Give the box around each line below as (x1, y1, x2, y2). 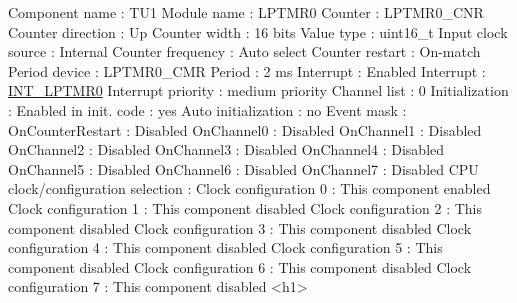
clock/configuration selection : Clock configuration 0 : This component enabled (8, 178, 491, 199)
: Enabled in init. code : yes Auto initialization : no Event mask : (8, 99, 407, 120)
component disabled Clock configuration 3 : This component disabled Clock (8, 217, 472, 238)
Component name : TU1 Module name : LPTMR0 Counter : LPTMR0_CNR (8, 2, 484, 22)
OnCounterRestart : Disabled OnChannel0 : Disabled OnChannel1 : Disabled (8, 119, 482, 140)
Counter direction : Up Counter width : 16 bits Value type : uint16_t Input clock (8, 21, 508, 42)
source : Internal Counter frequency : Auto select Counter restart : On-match (8, 41, 481, 62)
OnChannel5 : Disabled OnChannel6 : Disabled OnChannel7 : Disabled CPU (8, 158, 479, 179)
